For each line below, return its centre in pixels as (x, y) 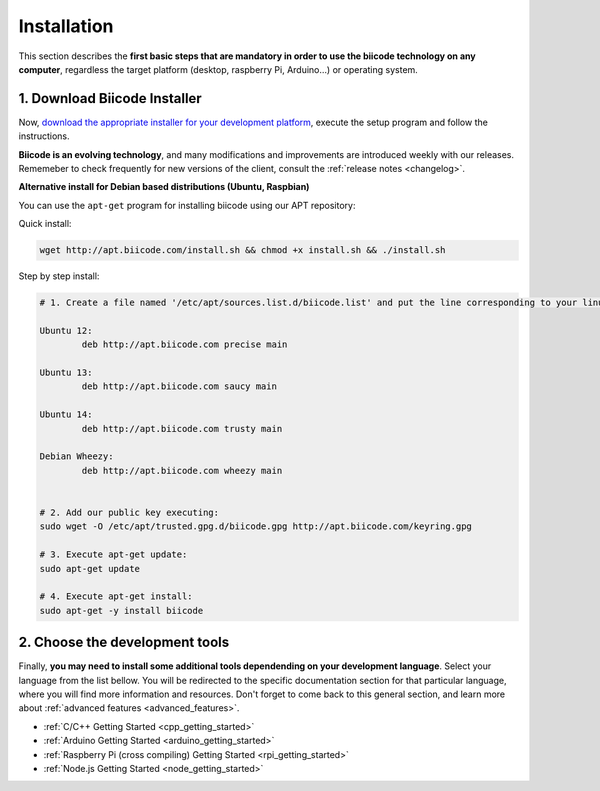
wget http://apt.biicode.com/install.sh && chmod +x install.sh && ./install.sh (242, 250)
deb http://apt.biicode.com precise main (184, 344)
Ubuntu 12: (66, 330)
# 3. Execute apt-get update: (113, 554)
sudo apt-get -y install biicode (121, 610)
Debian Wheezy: (76, 456)
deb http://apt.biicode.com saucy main (179, 386)
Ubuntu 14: (66, 414)
